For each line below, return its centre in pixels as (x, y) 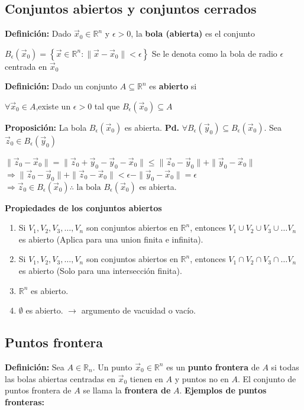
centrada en (26, 66)
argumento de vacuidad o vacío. (138, 310)
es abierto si (173, 86)
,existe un (53, 106)
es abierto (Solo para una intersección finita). (100, 270)
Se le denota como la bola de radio (214, 53)
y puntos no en (202, 378)
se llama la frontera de (127, 390)
